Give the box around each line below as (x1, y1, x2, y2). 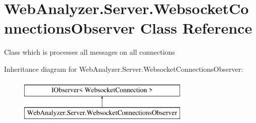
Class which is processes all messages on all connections (4, 47, 175, 57)
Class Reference (140, 18, 252, 38)
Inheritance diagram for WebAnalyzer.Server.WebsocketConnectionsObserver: (4, 63, 243, 74)
